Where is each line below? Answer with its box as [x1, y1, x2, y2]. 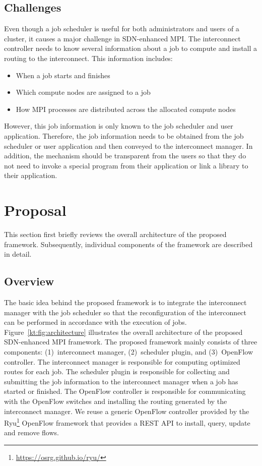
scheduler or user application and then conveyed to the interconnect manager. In [4, 140, 253, 151]
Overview [4, 273, 54, 289]
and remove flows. [4, 427, 59, 438]
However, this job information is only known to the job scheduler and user [4, 121, 233, 131]
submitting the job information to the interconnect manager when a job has [4, 376, 238, 386]
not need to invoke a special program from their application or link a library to [4, 160, 248, 170]
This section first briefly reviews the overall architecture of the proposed [4, 229, 227, 240]
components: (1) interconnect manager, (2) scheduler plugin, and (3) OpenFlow [4, 346, 253, 357]
